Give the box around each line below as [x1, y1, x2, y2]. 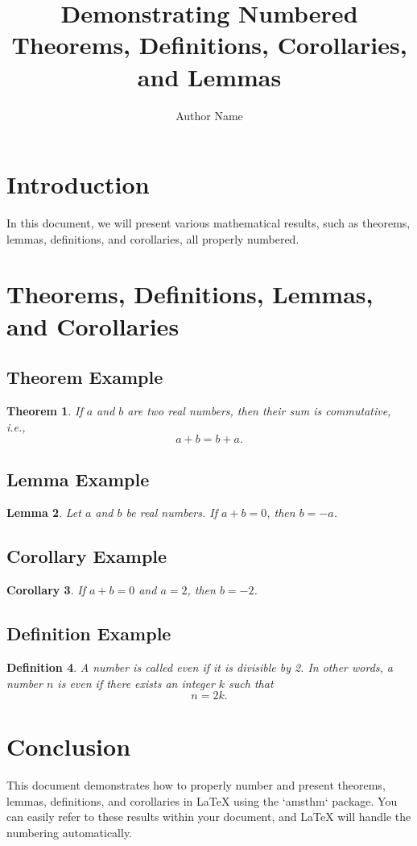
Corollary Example [6, 544, 167, 569]
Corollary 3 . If [6, 581, 85, 598]
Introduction [6, 168, 150, 201]
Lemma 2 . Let [6, 504, 81, 521]
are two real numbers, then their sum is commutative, [127, 402, 391, 419]
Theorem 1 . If [6, 402, 83, 419]
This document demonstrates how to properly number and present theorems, [6, 777, 386, 794]
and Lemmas [137, 60, 282, 93]
